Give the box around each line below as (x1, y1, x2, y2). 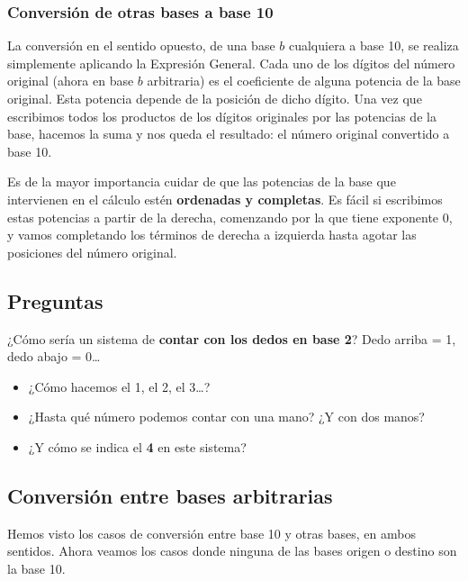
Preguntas (7, 286, 103, 314)
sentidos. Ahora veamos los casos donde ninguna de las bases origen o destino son (7, 541, 457, 560)
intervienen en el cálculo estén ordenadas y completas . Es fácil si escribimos (7, 189, 443, 208)
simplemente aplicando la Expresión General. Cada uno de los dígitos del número (7, 53, 455, 72)
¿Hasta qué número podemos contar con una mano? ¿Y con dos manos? (28, 407, 425, 426)
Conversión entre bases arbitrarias (7, 481, 333, 509)
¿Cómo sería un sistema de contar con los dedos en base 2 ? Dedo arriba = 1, (7, 329, 456, 348)
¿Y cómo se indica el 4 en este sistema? (28, 437, 247, 456)
